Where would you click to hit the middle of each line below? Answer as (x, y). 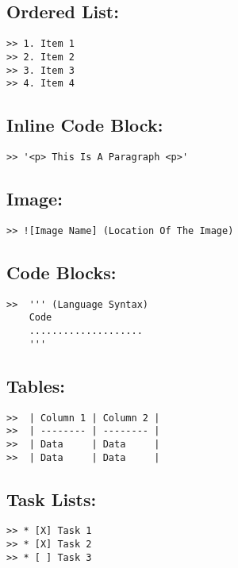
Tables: (36, 385)
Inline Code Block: (85, 125)
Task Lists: (52, 499)
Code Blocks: (61, 272)
